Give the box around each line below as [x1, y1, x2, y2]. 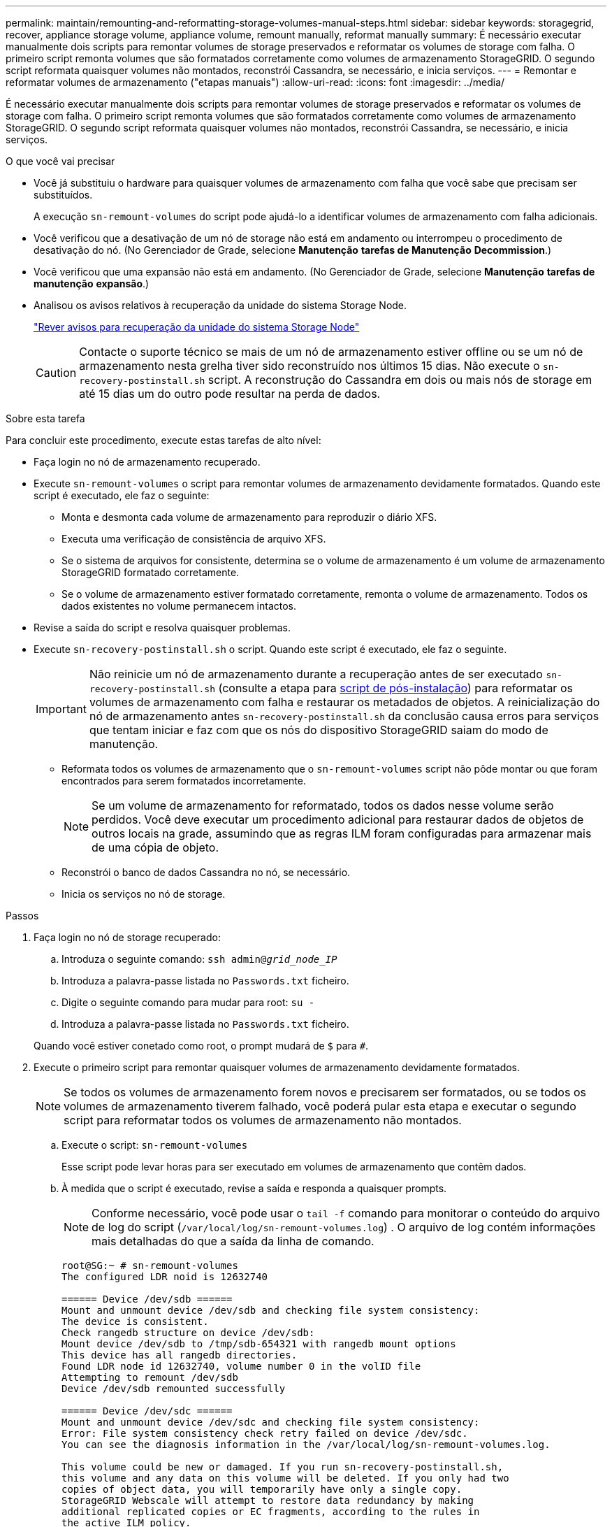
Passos [6, 910, 39, 922]
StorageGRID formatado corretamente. [61, 566, 240, 578]
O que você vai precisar [6, 155, 115, 167]
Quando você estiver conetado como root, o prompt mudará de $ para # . [34, 1040, 369, 1052]
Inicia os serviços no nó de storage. [61, 888, 226, 900]
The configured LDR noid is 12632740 [61, 1271, 268, 1282]
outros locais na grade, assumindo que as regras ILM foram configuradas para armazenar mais [92, 826, 592, 840]
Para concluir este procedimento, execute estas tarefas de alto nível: [6, 434, 321, 446]
